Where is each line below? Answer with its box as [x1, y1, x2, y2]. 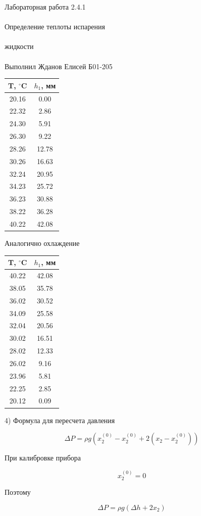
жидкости [5, 41, 34, 51]
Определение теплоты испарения [5, 21, 105, 32]
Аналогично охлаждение [5, 238, 80, 248]
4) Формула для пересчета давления [5, 415, 115, 425]
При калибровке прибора [5, 452, 81, 463]
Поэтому [5, 486, 31, 497]
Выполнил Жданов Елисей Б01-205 [5, 61, 113, 71]
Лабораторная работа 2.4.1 [5, 2, 86, 12]
